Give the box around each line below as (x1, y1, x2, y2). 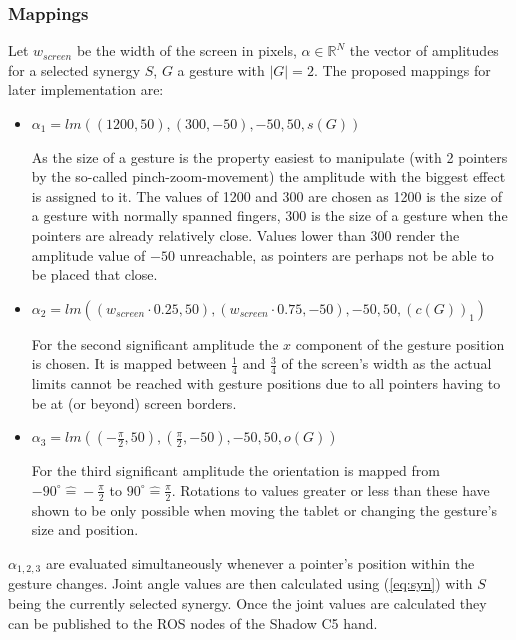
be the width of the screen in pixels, (76, 40, 297, 61)
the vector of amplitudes (349, 40, 499, 61)
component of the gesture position (295, 333, 505, 354)
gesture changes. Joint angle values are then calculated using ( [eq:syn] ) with (8, 573, 473, 594)
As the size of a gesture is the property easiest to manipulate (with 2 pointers (31, 146, 508, 167)
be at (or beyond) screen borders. (31, 392, 237, 413)
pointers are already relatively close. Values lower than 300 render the (31, 224, 460, 245)
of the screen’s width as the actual (281, 353, 492, 374)
